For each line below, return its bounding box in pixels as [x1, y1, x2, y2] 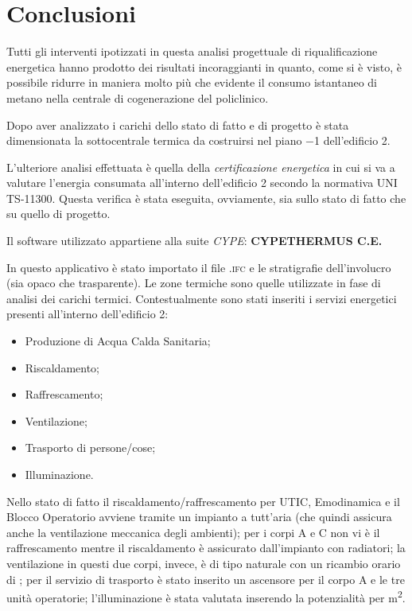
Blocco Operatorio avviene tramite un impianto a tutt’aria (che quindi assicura [6, 508, 392, 525]
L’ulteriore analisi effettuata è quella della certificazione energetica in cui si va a [6, 158, 395, 175]
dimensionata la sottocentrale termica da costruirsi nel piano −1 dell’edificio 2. [6, 132, 391, 149]
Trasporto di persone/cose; [25, 439, 156, 456]
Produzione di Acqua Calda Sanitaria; [25, 333, 211, 349]
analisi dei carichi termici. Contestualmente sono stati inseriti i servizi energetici [6, 290, 397, 306]
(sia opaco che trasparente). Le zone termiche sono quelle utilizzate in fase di [6, 274, 381, 291]
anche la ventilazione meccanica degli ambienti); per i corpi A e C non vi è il [6, 523, 380, 540]
